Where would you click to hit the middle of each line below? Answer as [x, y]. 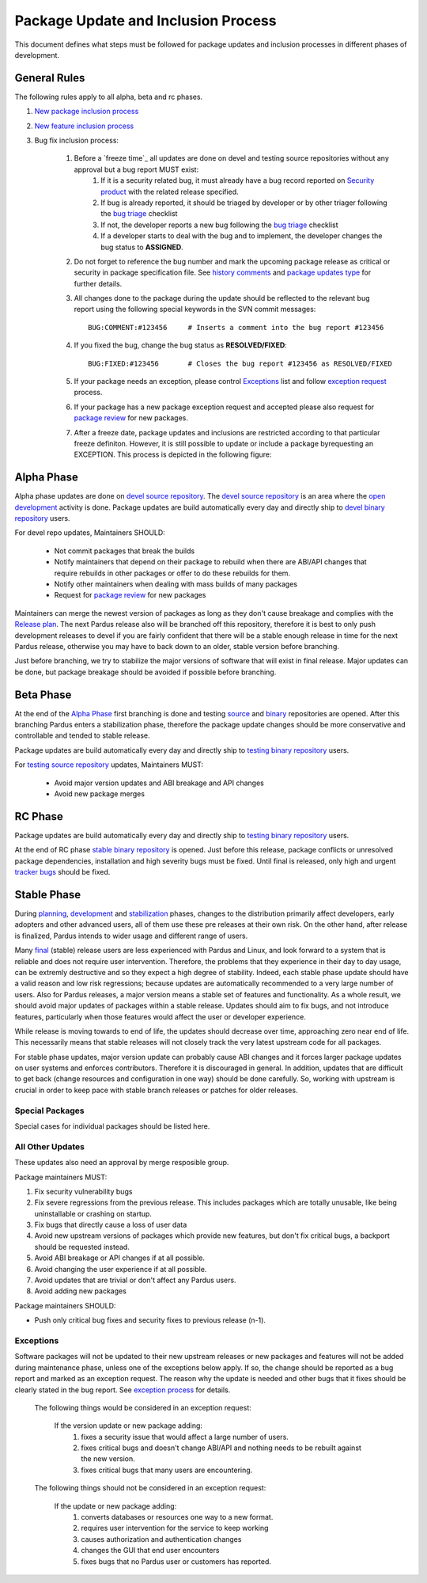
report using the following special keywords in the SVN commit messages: [195, 309]
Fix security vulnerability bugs [83, 1191]
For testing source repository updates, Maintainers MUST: [109, 765]
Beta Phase [43, 695]
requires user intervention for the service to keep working [175, 1528]
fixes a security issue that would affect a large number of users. [185, 1437]
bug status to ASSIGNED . [142, 247]
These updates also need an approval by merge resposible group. [122, 1163]
